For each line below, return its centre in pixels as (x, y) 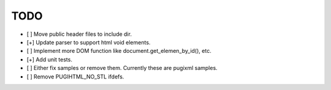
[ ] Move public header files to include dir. (79, 34)
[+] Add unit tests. (50, 59)
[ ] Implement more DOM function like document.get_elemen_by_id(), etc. (119, 51)
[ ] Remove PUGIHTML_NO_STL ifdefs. (75, 77)
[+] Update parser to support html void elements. (89, 42)
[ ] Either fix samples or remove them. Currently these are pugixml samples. (122, 68)
